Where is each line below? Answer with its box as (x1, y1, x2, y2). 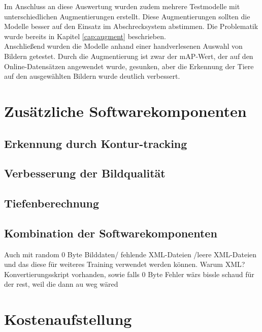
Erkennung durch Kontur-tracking (4, 135, 187, 151)
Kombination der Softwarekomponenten (4, 225, 217, 240)
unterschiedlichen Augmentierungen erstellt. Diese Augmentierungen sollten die (4, 11, 250, 21)
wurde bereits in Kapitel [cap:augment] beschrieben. (4, 31, 166, 41)
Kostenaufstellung (4, 309, 132, 329)
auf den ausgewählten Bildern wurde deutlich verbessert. (4, 71, 180, 81)
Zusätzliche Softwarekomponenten (4, 100, 247, 121)
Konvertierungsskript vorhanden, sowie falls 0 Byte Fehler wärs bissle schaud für (4, 268, 254, 279)
